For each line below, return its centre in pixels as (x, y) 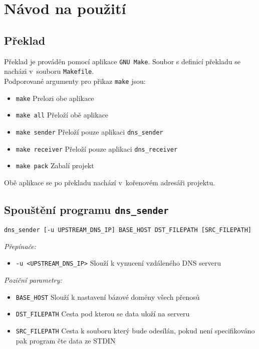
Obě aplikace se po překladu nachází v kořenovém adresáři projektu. (110, 182)
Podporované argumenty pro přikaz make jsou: (75, 81)
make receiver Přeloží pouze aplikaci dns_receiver (97, 148)
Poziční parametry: (33, 280)
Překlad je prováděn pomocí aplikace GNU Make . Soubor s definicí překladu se (122, 61)
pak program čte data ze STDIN (66, 340)
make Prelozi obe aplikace (55, 98)
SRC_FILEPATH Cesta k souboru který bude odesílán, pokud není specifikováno (135, 331)
